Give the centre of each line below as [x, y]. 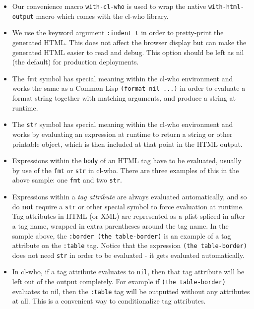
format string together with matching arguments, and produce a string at [124, 98]
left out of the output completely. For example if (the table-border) [119, 281]
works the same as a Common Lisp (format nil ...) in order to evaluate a [129, 88]
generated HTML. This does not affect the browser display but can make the [129, 42]
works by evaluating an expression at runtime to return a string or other [122, 134]
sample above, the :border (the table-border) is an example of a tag [122, 235]
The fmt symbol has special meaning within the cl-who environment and [123, 78]
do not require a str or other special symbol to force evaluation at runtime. [128, 206]
